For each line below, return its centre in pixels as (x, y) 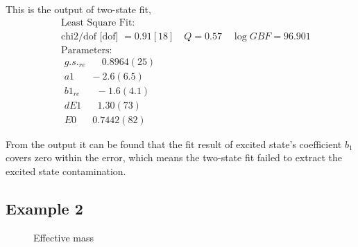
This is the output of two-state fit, (78, 9)
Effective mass (64, 237)
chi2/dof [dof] (89, 36)
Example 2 (44, 209)
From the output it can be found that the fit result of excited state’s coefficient (174, 144)
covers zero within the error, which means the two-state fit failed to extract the (174, 157)
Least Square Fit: (98, 22)
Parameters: (86, 50)
